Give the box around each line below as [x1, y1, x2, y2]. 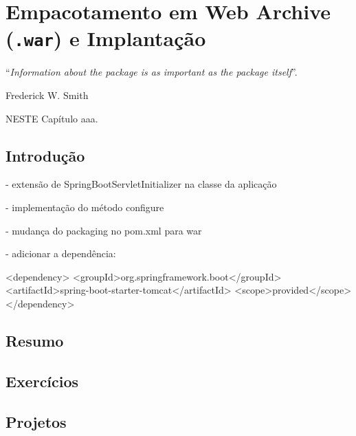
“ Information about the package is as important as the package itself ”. [5, 65, 298, 79]
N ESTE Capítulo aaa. [5, 111, 98, 125]
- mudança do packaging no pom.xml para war [5, 223, 202, 237]
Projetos [5, 411, 67, 432]
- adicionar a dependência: [5, 246, 116, 261]
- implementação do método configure [5, 200, 164, 215]
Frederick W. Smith [5, 88, 89, 102]
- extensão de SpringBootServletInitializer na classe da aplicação [5, 177, 277, 191]
